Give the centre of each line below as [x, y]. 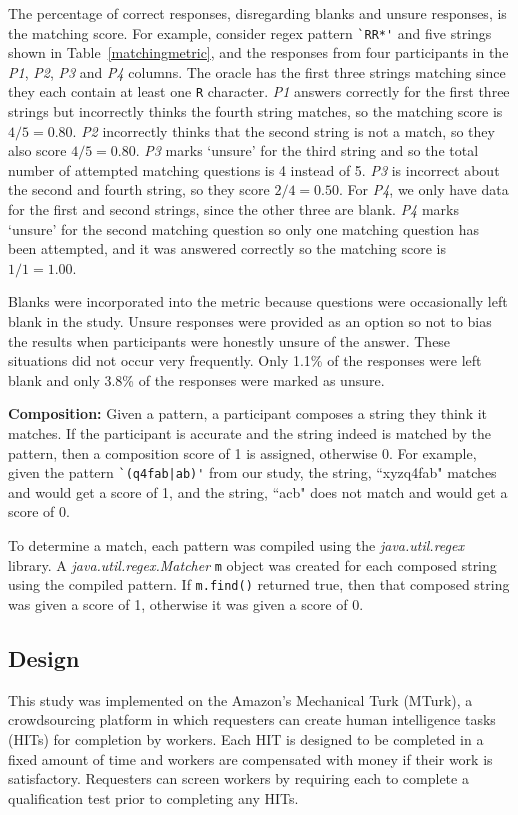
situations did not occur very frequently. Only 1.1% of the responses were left [245, 360]
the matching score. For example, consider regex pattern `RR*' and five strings [250, 32]
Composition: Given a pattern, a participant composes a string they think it [248, 413]
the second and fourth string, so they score [139, 189]
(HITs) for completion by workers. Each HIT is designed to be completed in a [246, 738]
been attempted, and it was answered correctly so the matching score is [227, 248]
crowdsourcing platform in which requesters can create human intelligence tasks [252, 719]
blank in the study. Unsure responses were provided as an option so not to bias [250, 321]
